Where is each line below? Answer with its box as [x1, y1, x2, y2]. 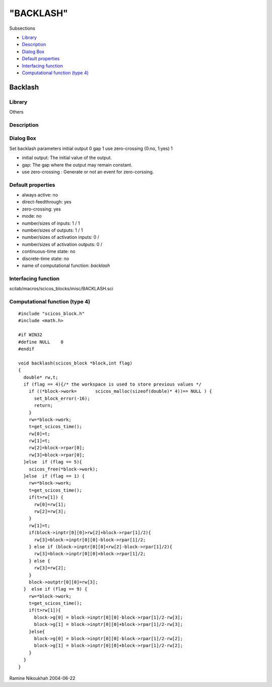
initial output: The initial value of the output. [22, 154, 112, 161]
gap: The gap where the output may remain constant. [22, 162, 133, 168]
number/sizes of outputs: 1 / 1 [22, 227, 83, 233]
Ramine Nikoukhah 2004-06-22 [9, 675, 76, 681]
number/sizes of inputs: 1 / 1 [22, 220, 80, 226]
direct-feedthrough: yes [22, 199, 72, 205]
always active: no [22, 192, 58, 198]
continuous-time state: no [22, 248, 76, 254]
